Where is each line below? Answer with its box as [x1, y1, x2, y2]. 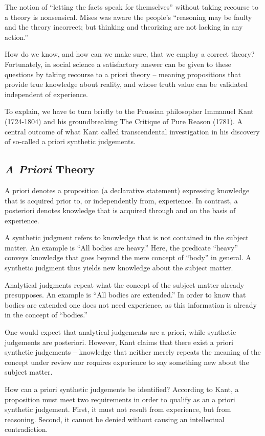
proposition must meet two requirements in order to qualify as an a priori [5, 394, 235, 404]
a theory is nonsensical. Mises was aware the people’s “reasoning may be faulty [5, 11, 252, 22]
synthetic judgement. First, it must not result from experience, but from [5, 404, 231, 415]
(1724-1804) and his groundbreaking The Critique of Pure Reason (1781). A [5, 116, 243, 126]
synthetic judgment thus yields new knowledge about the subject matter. [5, 262, 233, 273]
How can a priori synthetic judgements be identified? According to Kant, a [5, 384, 239, 395]
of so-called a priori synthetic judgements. [5, 136, 136, 147]
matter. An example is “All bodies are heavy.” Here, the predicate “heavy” [5, 242, 238, 253]
